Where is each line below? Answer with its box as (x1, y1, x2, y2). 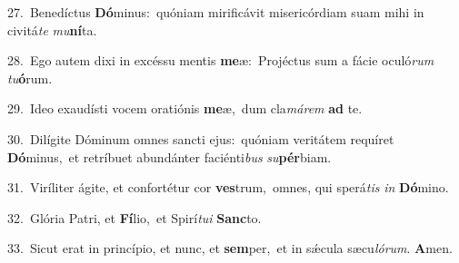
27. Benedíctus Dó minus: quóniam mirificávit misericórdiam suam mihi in (7, 3, 424, 21)
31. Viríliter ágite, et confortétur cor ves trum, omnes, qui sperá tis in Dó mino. (7, 178, 449, 197)
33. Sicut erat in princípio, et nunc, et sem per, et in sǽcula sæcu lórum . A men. (7, 239, 453, 258)
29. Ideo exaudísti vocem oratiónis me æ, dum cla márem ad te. (7, 99, 363, 118)
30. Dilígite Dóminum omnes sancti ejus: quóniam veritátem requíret (7, 129, 394, 148)
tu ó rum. (7, 68, 53, 87)
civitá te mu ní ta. (7, 20, 97, 39)
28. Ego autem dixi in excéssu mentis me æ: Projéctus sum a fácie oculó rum (7, 51, 434, 70)
